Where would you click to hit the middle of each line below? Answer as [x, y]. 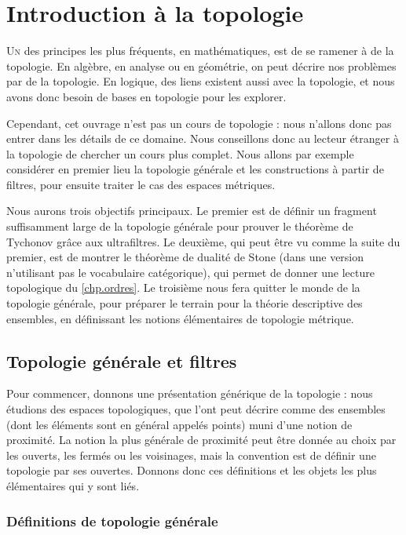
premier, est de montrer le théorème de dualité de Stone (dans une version [185, 257]
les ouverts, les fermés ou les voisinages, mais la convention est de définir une [191, 455]
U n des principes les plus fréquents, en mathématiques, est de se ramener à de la [200, 51]
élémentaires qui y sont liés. [73, 485]
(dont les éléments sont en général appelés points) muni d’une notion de [179, 424]
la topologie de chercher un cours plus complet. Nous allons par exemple [180, 153]
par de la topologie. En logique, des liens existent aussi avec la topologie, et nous [201, 81]
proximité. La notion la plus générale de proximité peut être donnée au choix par [201, 440]
